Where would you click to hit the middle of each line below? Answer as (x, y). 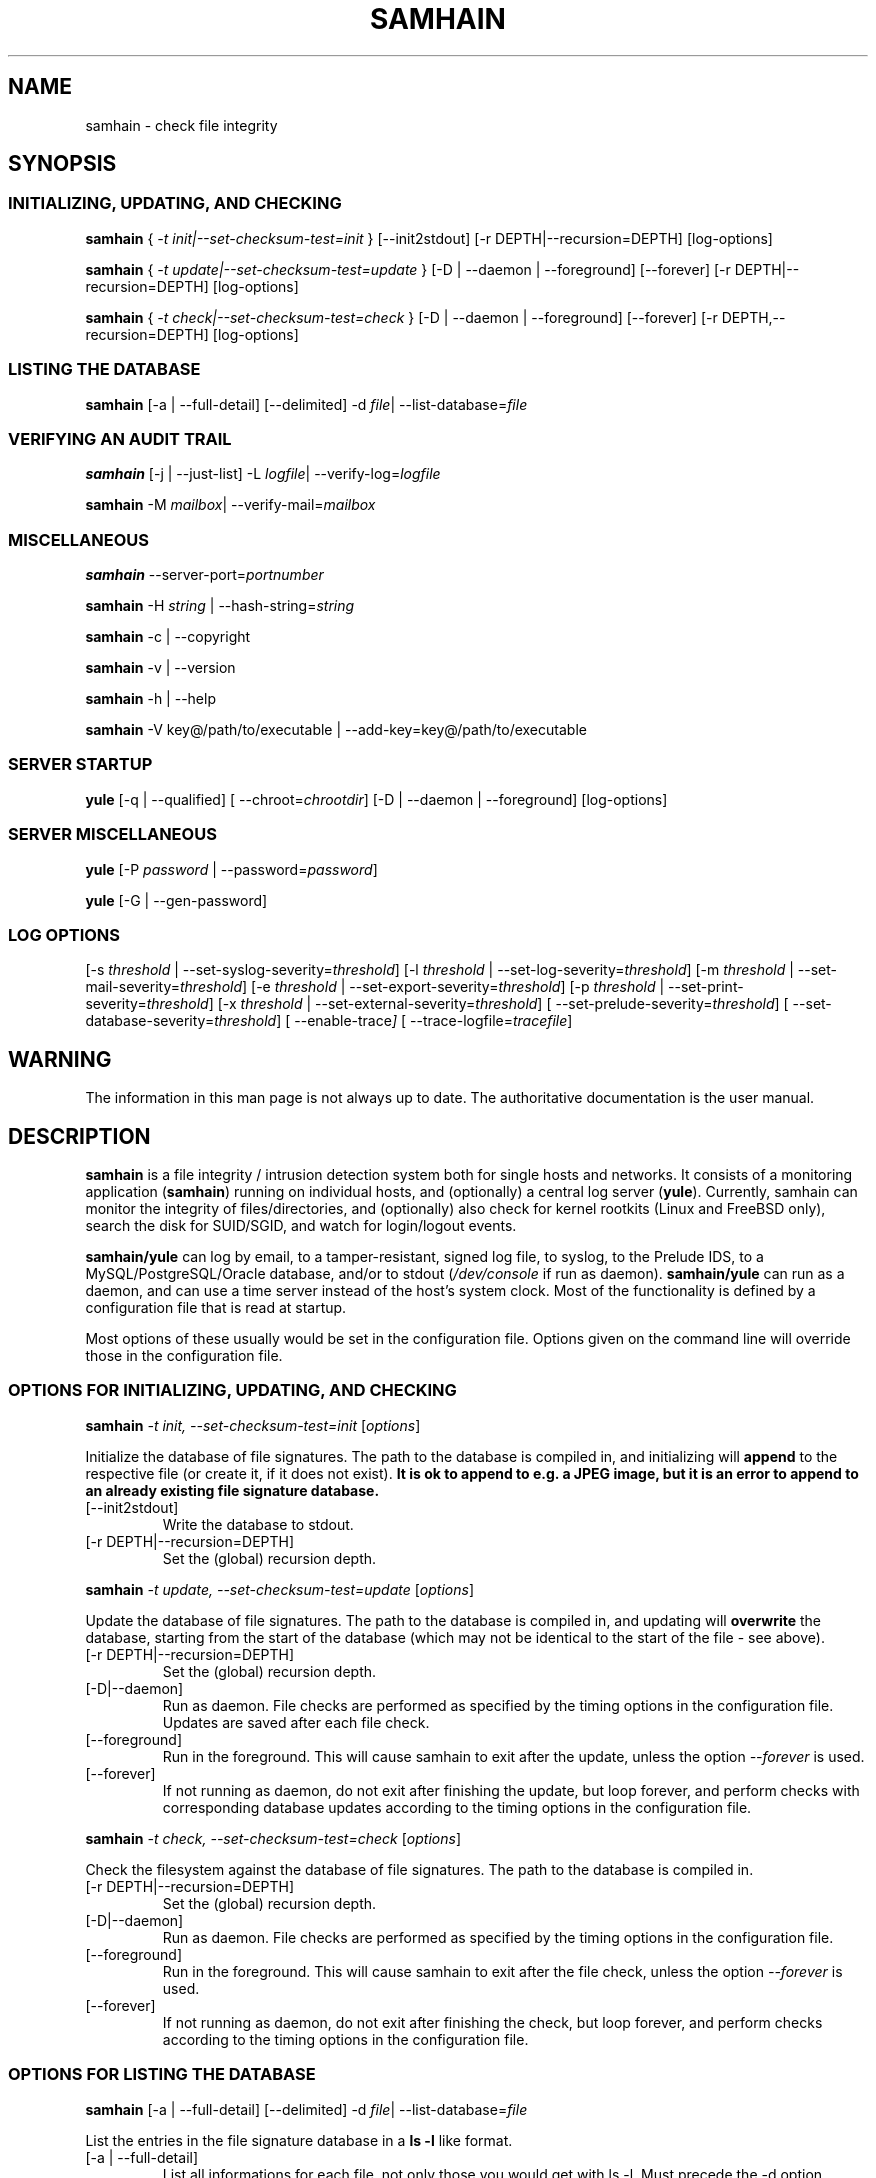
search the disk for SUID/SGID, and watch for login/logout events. (301, 1225)
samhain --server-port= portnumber (204, 575)
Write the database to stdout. (258, 1524)
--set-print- (706, 987)
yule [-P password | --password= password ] (231, 869)
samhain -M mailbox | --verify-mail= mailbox (230, 505)
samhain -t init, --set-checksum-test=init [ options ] (253, 1425)
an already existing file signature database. (232, 1490)
